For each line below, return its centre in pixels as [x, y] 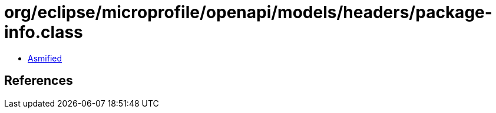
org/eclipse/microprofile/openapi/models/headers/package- [248, 12]
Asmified [45, 58]
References [39, 81]
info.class [44, 32]
